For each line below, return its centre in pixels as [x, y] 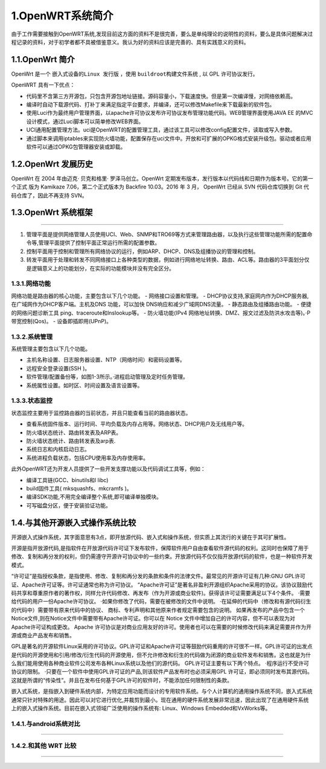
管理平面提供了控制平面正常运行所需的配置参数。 [99, 243]
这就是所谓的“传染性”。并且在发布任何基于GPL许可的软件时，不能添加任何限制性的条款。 [122, 680]
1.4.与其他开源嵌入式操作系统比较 [74, 523]
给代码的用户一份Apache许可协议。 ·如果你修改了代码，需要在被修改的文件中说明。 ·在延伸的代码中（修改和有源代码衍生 [161, 602]
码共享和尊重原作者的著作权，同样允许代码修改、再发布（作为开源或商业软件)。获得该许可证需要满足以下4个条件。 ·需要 [161, 593]
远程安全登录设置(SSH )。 [58, 368]
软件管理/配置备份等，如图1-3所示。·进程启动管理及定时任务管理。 [107, 377]
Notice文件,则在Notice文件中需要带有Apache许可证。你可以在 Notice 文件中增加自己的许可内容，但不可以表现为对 [153, 619]
